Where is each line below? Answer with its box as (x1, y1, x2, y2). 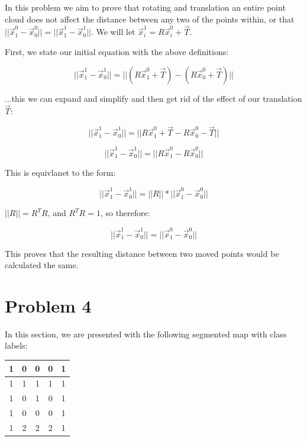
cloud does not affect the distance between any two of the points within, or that (5, 12, 295, 25)
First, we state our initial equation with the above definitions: (5, 46, 229, 57)
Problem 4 (5, 293, 92, 317)
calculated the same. (5, 259, 79, 271)
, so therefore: (100, 207, 150, 219)
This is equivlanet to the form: (5, 166, 116, 178)
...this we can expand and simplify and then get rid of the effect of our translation (5, 92, 302, 104)
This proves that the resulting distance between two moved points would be (5, 247, 279, 259)
